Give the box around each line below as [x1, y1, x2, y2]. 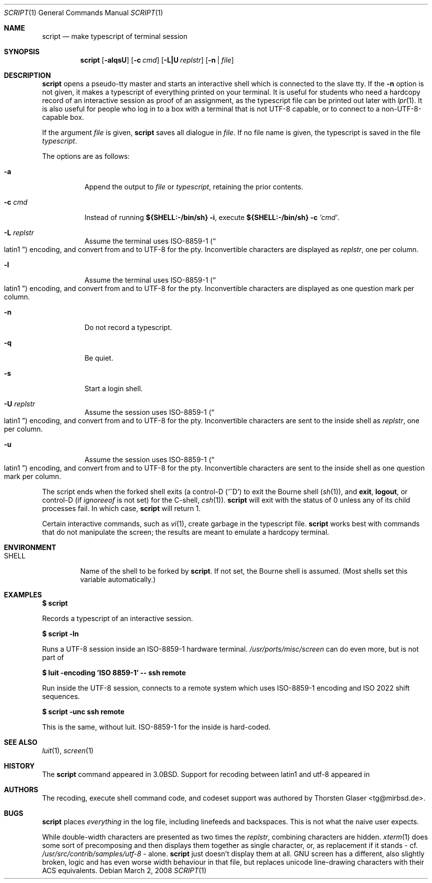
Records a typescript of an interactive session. [42, 614, 193, 623]
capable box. [42, 113, 84, 121]
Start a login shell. [84, 384, 143, 393]
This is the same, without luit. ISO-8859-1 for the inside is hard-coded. [42, 723, 271, 731]
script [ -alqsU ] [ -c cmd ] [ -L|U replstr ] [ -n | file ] [80, 56, 234, 64]
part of [42, 653, 64, 662]
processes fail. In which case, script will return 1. [42, 504, 201, 513]
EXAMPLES [4, 590, 42, 599]
